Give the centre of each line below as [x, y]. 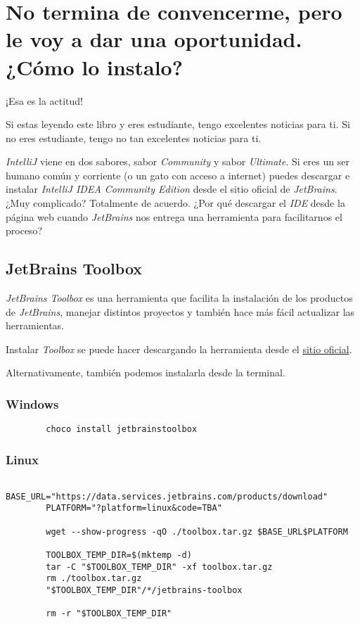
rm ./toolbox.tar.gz [94, 579]
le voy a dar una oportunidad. [154, 39]
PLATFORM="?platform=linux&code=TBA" [134, 508]
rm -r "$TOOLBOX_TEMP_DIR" [109, 614]
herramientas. [35, 325]
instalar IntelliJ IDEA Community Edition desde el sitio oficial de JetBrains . [172, 189]
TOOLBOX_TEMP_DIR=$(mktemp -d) [119, 555]
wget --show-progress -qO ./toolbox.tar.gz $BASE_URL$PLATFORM [197, 531]
